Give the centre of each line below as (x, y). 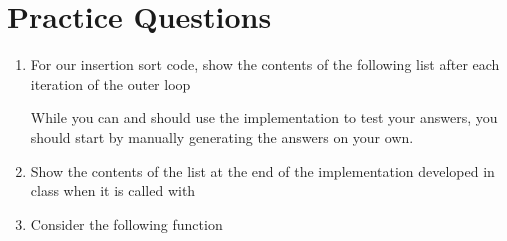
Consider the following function (126, 223)
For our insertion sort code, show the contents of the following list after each (265, 64)
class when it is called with (113, 190)
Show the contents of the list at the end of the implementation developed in (262, 170)
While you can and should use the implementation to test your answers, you (264, 117)
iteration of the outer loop (110, 83)
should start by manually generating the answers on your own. (222, 136)
